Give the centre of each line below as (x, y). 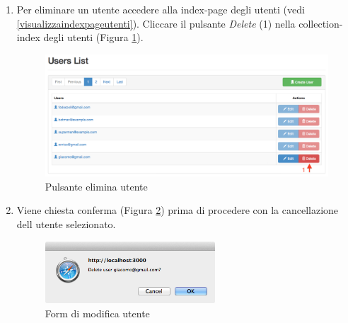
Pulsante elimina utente (96, 186)
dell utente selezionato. (66, 223)
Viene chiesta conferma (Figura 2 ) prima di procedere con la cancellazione (178, 210)
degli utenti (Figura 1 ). (93, 37)
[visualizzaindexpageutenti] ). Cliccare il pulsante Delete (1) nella (156, 23)
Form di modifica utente (97, 313)
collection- (321, 23)
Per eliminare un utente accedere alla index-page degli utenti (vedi (161, 9)
